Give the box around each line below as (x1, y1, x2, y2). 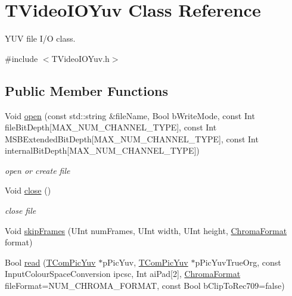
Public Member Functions (5, 81, 168, 99)
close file (5, 204, 36, 217)
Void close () (5, 184, 51, 197)
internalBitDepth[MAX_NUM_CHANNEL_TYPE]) (5, 144, 200, 157)
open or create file (5, 164, 70, 176)
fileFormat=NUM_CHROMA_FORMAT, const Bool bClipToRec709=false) (5, 279, 285, 292)
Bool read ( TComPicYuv (5, 256, 96, 268)
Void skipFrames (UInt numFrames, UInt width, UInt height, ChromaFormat (5, 224, 287, 236)
